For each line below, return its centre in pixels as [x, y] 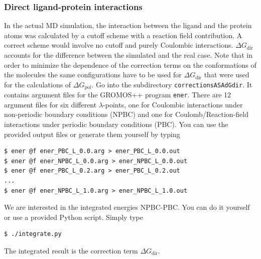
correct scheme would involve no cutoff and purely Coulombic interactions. [119, 45]
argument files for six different [50, 104]
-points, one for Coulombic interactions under [173, 104]
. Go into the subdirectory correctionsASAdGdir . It [172, 84]
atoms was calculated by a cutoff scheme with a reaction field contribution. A [123, 35]
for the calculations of [38, 84]
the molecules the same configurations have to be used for [93, 75]
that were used [227, 75]
